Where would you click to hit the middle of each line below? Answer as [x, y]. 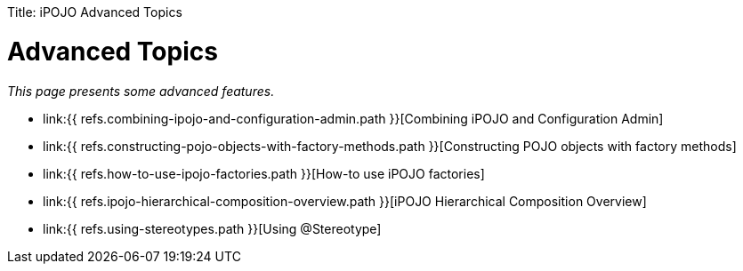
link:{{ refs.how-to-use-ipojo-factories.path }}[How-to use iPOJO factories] [264, 173]
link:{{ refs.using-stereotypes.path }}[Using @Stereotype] [212, 228]
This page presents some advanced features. [141, 91]
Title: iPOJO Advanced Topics [95, 12]
